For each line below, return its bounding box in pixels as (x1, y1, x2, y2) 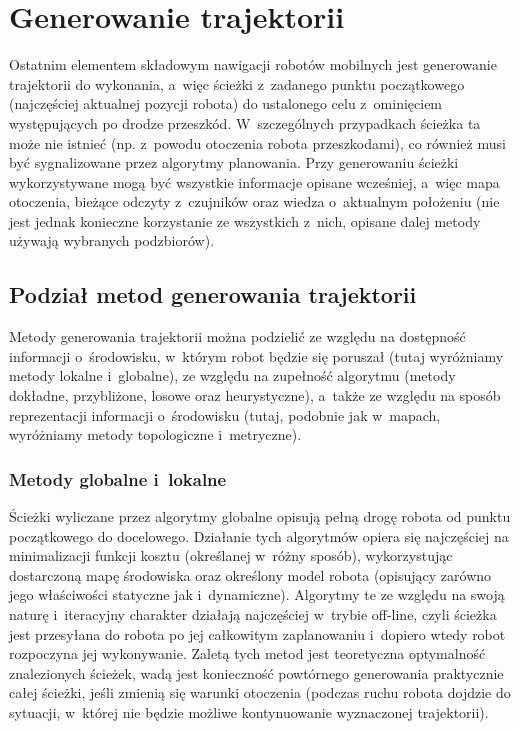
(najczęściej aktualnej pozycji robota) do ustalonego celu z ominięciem (9, 93, 443, 114)
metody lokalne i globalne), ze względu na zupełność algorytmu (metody (9, 365, 456, 386)
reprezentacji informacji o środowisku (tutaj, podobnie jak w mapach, (9, 404, 441, 425)
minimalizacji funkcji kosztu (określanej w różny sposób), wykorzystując (9, 545, 453, 566)
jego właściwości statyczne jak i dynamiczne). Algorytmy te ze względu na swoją (9, 584, 505, 605)
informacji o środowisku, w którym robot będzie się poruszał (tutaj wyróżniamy (9, 345, 504, 366)
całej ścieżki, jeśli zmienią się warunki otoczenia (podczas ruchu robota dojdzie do (9, 682, 511, 703)
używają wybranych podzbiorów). (9, 230, 215, 251)
